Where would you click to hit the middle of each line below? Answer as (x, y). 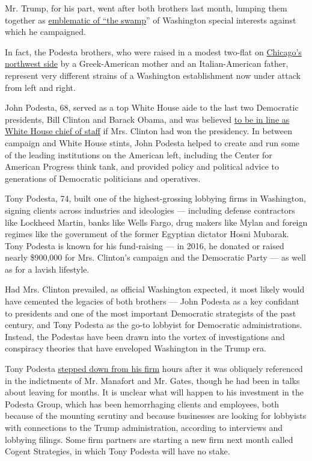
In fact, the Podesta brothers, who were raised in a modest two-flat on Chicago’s (153, 51)
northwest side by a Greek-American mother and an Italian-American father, (147, 63)
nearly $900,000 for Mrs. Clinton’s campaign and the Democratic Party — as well (155, 257)
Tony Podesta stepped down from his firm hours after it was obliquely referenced (154, 369)
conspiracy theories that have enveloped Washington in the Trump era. (136, 348)
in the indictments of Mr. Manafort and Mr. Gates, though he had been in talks (152, 380)
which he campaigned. (45, 32)
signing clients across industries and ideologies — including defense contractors (150, 210)
